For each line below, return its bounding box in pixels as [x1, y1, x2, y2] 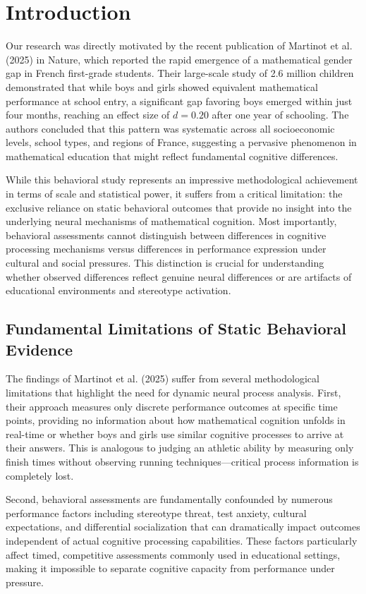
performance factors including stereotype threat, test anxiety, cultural [6, 505, 307, 520]
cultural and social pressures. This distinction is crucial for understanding [6, 255, 324, 270]
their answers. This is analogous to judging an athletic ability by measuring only [6, 440, 354, 455]
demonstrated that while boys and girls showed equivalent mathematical [6, 79, 318, 94]
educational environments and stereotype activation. [6, 283, 231, 298]
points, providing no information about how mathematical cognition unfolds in [6, 413, 346, 428]
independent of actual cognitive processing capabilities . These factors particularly [6, 533, 358, 547]
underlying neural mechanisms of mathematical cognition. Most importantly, [6, 214, 337, 229]
